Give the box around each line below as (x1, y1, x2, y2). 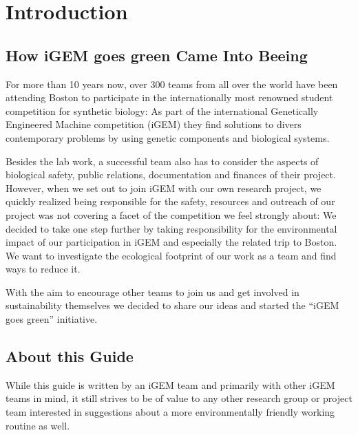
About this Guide (6, 346, 134, 367)
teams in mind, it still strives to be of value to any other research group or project (6, 391, 352, 405)
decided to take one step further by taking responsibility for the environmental (6, 221, 337, 235)
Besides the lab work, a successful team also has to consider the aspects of (6, 153, 319, 168)
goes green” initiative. (6, 312, 98, 326)
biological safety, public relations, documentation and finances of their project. (6, 167, 336, 182)
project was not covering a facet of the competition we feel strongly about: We (6, 207, 337, 222)
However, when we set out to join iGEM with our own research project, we (6, 180, 322, 195)
